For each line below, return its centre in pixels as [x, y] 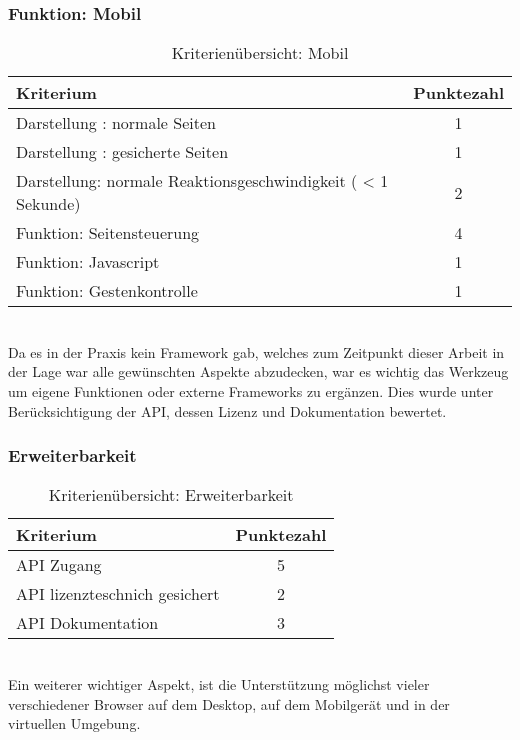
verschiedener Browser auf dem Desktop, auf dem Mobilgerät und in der [229, 703]
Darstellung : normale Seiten [116, 123]
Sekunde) [48, 204]
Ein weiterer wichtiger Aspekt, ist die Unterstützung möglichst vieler [219, 684]
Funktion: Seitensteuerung [108, 233]
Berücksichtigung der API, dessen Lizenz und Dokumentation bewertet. [227, 410]
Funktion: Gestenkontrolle [107, 291]
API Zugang [59, 565]
